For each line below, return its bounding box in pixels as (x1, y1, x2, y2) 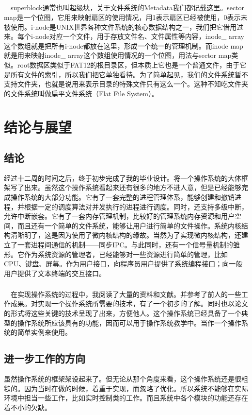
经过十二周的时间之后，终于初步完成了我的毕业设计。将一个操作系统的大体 (4, 173, 241, 183)
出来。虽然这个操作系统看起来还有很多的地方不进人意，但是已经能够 (24, 182, 241, 192)
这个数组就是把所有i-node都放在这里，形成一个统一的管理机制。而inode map (4, 40, 243, 51)
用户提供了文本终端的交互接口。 (4, 268, 106, 278)
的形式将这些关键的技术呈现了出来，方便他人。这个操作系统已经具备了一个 (4, 308, 241, 318)
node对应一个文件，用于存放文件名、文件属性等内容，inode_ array (35, 31, 244, 41)
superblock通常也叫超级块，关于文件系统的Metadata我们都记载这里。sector (10, 2, 245, 13)
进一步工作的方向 (4, 351, 85, 366)
